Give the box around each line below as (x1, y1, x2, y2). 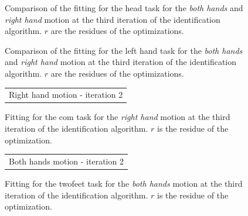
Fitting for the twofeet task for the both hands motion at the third (5, 177, 243, 190)
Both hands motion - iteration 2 (9, 155, 124, 167)
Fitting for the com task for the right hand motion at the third (5, 111, 230, 123)
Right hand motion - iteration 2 (9, 88, 123, 101)
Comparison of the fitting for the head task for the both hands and (5, 2, 243, 13)
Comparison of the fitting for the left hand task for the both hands (5, 44, 243, 56)
